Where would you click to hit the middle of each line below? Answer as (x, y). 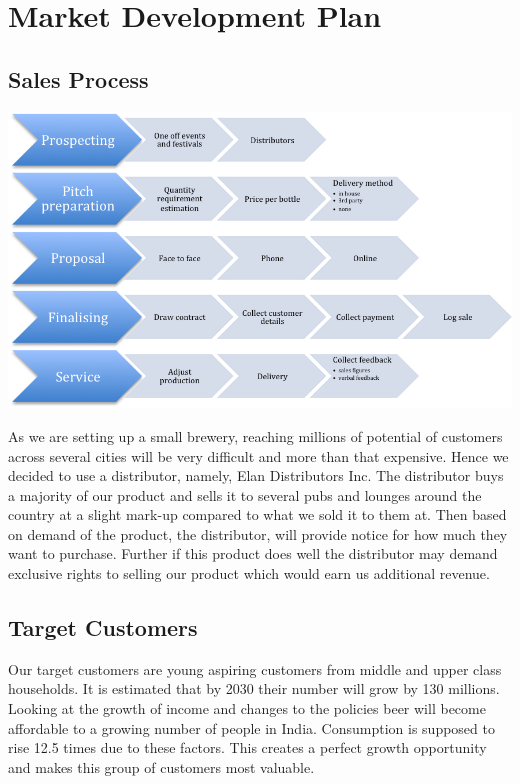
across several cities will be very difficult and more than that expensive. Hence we (258, 455)
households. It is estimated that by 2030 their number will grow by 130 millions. (254, 688)
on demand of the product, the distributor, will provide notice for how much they (258, 533)
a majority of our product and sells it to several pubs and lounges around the (245, 494)
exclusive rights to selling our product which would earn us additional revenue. (249, 573)
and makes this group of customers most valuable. (161, 766)
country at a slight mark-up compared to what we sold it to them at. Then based (257, 514)
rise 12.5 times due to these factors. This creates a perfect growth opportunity (247, 747)
